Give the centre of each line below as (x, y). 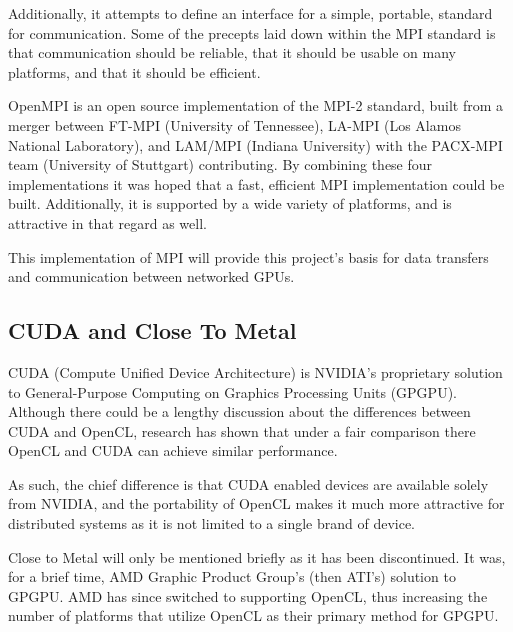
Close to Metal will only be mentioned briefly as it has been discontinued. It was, (257, 556)
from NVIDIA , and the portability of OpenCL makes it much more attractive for (256, 503)
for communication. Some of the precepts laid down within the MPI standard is (252, 32)
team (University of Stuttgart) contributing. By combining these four (220, 164)
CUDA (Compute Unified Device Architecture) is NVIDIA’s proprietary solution (255, 371)
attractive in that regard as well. (107, 222)
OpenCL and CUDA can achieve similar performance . (173, 450)
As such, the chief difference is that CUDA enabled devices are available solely (248, 483)
